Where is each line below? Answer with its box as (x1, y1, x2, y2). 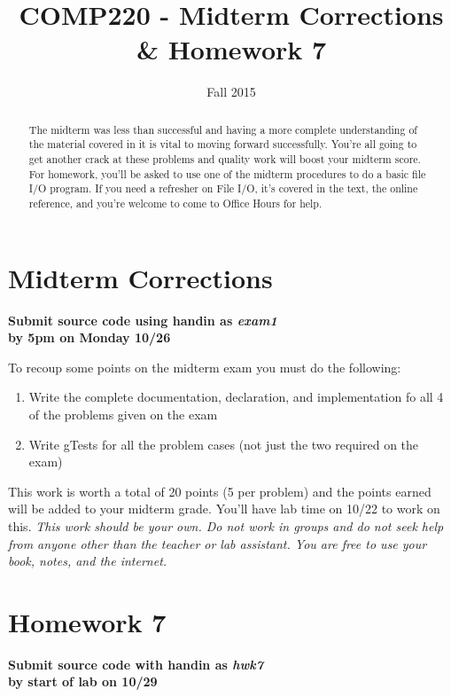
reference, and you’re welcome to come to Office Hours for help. (28, 195, 323, 210)
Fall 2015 (206, 82, 256, 101)
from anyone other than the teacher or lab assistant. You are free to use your (8, 534, 427, 552)
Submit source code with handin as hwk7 (8, 654, 263, 673)
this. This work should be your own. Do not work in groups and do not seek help (8, 516, 444, 535)
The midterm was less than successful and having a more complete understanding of (28, 121, 417, 137)
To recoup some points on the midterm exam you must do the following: (8, 357, 401, 376)
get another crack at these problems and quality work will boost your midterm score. (28, 152, 421, 167)
